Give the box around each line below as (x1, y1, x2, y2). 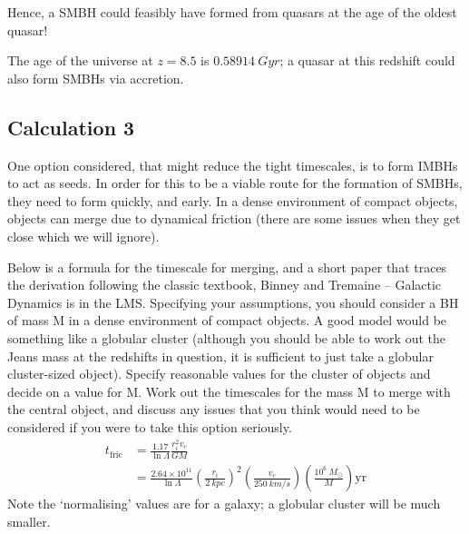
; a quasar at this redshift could (279, 51, 455, 70)
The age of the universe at (7, 51, 153, 70)
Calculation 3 (7, 113, 135, 141)
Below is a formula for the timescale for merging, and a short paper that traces (7, 257, 447, 276)
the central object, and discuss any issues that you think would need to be (7, 400, 420, 419)
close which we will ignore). (7, 226, 160, 245)
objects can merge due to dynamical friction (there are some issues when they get (7, 209, 461, 228)
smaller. (7, 511, 51, 530)
